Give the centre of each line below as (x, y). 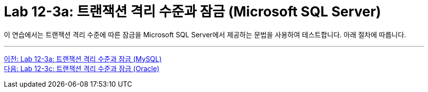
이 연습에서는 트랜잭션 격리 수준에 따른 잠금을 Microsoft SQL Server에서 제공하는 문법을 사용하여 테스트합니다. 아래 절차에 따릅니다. (205, 34)
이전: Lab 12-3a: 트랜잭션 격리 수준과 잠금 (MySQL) (83, 59)
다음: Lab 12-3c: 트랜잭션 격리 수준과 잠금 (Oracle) (82, 68)
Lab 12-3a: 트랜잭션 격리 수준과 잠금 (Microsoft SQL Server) (193, 12)
